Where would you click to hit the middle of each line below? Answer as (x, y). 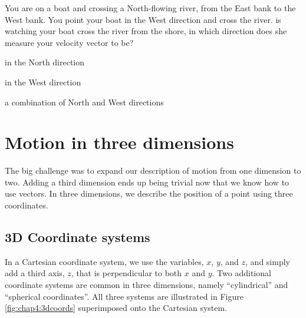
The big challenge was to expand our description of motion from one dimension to (153, 170)
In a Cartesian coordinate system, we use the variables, (104, 261)
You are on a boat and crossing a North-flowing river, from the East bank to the (150, 8)
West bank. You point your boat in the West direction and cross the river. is (143, 19)
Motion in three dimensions (119, 142)
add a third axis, (35, 273)
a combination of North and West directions (84, 102)
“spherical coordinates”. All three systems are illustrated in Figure (124, 296)
